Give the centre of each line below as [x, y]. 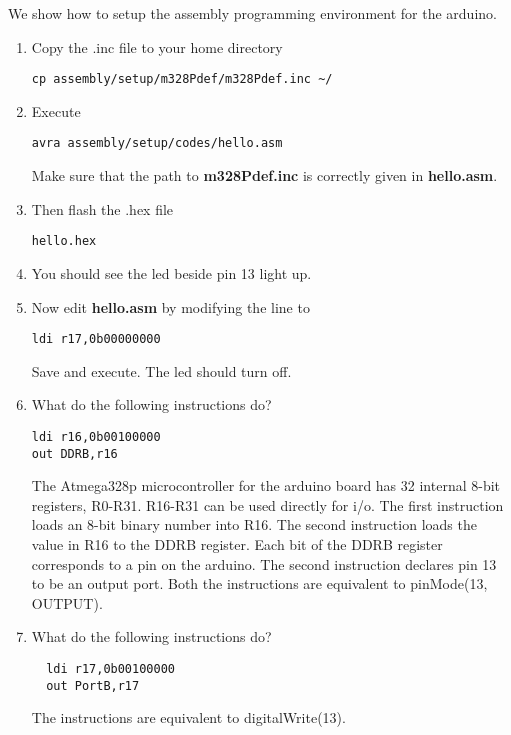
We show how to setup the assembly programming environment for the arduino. [252, 13]
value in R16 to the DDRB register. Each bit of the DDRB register [237, 544]
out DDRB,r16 [74, 453]
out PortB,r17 [93, 685]
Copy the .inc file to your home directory [157, 46]
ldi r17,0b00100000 [110, 669]
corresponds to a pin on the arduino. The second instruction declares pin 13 [264, 563]
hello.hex [64, 241]
